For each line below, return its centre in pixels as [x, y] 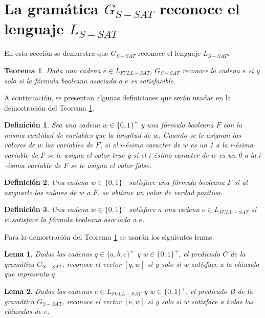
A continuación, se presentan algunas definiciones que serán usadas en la [118, 98]
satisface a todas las [223, 301]
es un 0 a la [237, 155]
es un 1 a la [209, 145]
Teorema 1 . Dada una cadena [52, 70]
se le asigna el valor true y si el [97, 155]
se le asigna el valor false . [111, 165]
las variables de [69, 145]
